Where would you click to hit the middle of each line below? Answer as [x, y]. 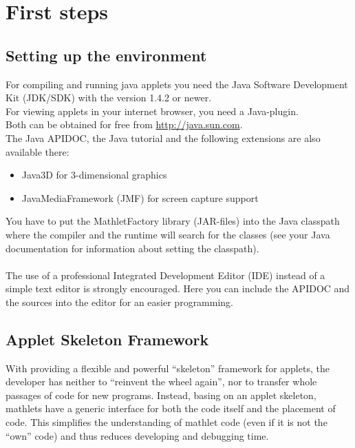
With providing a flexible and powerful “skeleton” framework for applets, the [168, 368]
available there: [37, 151]
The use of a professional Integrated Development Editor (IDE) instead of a [165, 275]
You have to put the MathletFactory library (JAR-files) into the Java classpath [173, 221]
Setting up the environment [106, 55]
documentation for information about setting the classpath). [132, 248]
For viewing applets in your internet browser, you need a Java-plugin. [152, 111]
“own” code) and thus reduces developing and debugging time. [137, 435]
